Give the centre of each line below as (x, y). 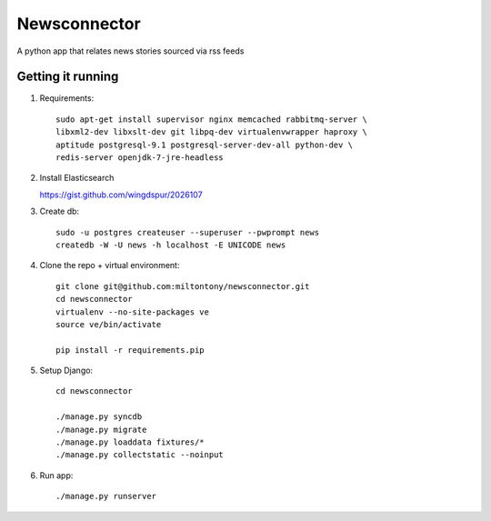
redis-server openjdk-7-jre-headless (140, 158)
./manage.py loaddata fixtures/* (130, 442)
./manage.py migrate (101, 429)
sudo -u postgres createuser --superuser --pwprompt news (188, 232)
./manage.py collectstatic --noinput (140, 455)
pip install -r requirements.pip (130, 350)
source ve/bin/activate (109, 324)
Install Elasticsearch (77, 178)
